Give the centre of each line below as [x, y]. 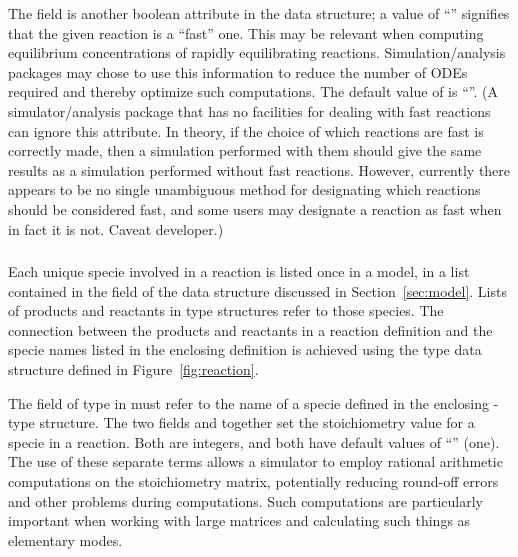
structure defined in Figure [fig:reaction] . [133, 369]
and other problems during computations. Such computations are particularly [245, 500]
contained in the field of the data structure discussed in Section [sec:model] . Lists [257, 290]
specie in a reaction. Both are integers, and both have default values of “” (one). [254, 441]
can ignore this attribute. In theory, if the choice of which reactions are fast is [246, 130]
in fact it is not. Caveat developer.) [116, 228]
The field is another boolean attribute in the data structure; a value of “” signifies [259, 13]
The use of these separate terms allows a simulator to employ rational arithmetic [255, 461]
